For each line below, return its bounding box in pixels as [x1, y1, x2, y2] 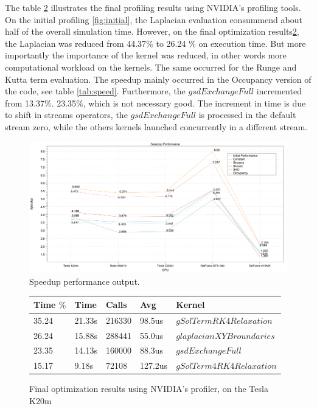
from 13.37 [5, 96, 44, 109]
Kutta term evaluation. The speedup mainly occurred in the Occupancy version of [5, 72, 312, 85]
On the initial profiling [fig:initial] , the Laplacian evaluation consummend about [5, 13, 302, 26]
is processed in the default [198, 108, 296, 121]
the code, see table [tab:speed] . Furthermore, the [5, 85, 186, 97]
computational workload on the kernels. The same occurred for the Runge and [5, 60, 297, 73]
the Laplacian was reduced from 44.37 [5, 37, 147, 49]
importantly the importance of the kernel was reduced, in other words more [5, 49, 287, 61]
